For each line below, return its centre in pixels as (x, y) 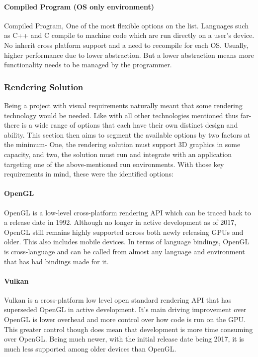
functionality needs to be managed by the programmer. (88, 65)
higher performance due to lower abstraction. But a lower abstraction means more (129, 55)
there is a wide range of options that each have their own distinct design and (121, 125)
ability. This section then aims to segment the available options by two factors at (127, 134)
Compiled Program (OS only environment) (79, 6)
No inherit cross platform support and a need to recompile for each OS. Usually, (126, 45)
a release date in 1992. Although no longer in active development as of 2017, (120, 222)
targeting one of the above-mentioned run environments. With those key (114, 164)
